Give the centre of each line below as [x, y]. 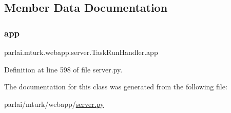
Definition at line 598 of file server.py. [63, 69]
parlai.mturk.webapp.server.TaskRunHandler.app [81, 52]
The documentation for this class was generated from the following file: [116, 87]
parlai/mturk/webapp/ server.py [54, 103]
